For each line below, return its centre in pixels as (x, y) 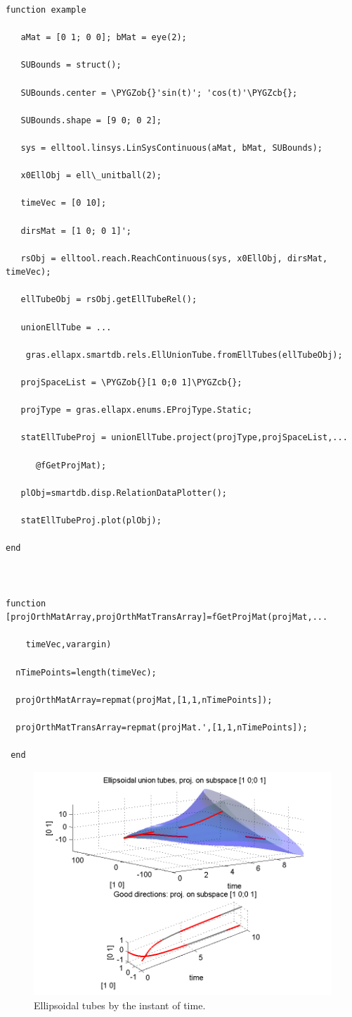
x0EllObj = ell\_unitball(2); (91, 176)
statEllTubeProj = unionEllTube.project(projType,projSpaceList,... (184, 438)
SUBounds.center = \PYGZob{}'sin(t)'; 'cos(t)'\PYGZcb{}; (159, 93)
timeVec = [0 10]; (64, 203)
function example (46, 10)
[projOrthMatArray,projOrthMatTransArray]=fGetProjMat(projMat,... (167, 617)
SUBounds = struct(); (71, 65)
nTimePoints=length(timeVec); (86, 672)
